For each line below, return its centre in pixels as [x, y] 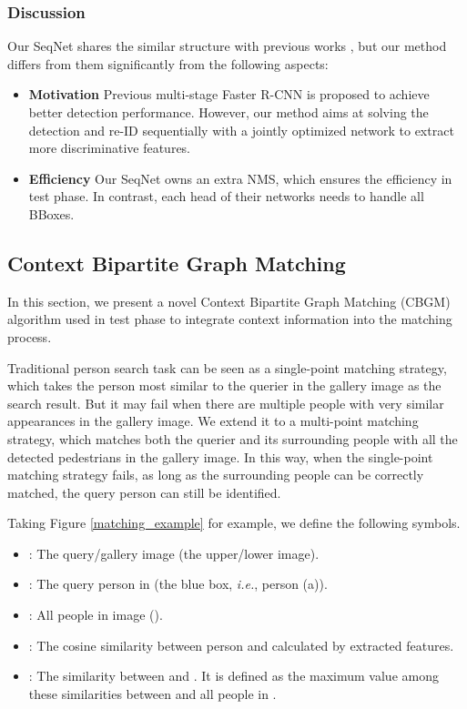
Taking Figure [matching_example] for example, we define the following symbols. [234, 523]
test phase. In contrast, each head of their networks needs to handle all [226, 196]
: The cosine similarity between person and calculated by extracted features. [241, 645]
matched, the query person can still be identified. [144, 492]
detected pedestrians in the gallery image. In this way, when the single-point [220, 456]
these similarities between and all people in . [152, 693]
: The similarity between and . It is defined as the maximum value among [233, 676]
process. [30, 336]
